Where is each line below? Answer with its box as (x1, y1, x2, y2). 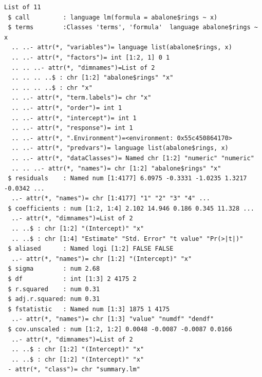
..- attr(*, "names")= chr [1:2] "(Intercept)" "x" (11, 255, 192, 262)
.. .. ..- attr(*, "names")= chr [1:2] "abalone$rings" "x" (11, 164, 221, 172)
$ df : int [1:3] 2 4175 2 (8, 275, 137, 283)
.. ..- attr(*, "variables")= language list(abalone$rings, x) (11, 44, 232, 51)
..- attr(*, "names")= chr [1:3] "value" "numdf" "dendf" (11, 315, 214, 323)
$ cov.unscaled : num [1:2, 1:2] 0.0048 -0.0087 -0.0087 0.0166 (8, 326, 232, 333)
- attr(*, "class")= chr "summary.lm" (8, 366, 140, 373)
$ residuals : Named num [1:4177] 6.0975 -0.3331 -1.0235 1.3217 (8, 175, 247, 182)
